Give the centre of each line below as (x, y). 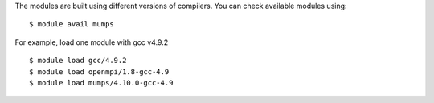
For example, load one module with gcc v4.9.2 (92, 42)
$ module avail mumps (72, 24)
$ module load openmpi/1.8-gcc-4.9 (99, 71)
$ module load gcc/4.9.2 (78, 61)
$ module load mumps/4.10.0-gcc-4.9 (101, 83)
